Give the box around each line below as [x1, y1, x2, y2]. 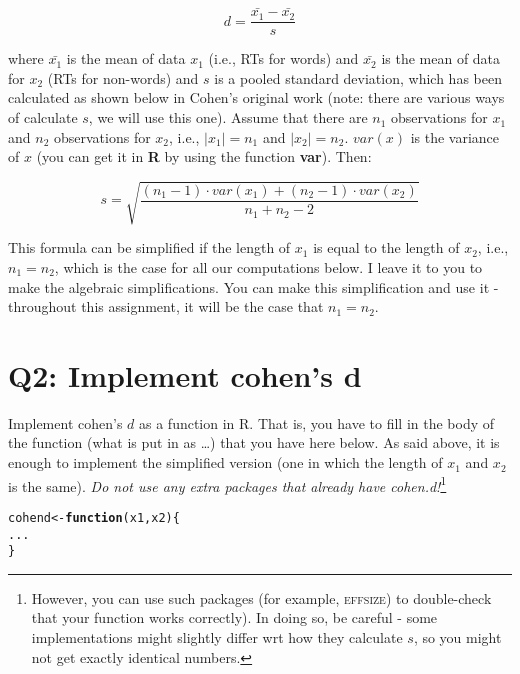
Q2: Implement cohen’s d [8, 354, 362, 395]
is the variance [410, 126, 500, 147]
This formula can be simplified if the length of [8, 237, 291, 258]
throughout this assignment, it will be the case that [8, 296, 324, 317]
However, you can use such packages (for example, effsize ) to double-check [31, 587, 492, 608]
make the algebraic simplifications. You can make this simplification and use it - [8, 276, 499, 297]
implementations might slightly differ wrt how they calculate [31, 627, 403, 648]
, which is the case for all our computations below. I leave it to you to [54, 256, 483, 277]
